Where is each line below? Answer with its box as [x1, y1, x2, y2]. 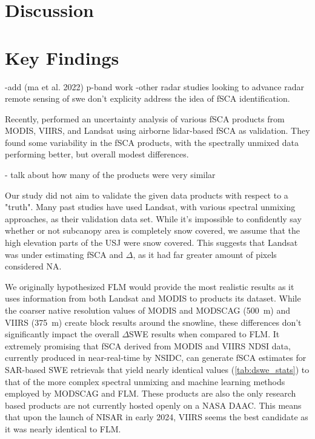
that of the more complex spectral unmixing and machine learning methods [5, 375, 285, 388]
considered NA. [5, 260, 62, 272]
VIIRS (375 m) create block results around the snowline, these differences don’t [5, 315, 302, 328]
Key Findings [5, 45, 119, 70]
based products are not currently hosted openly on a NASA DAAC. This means [5, 398, 302, 411]
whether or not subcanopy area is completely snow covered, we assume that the [5, 224, 300, 237]
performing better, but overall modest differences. [5, 148, 189, 160]
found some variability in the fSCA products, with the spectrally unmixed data [5, 136, 299, 148]
